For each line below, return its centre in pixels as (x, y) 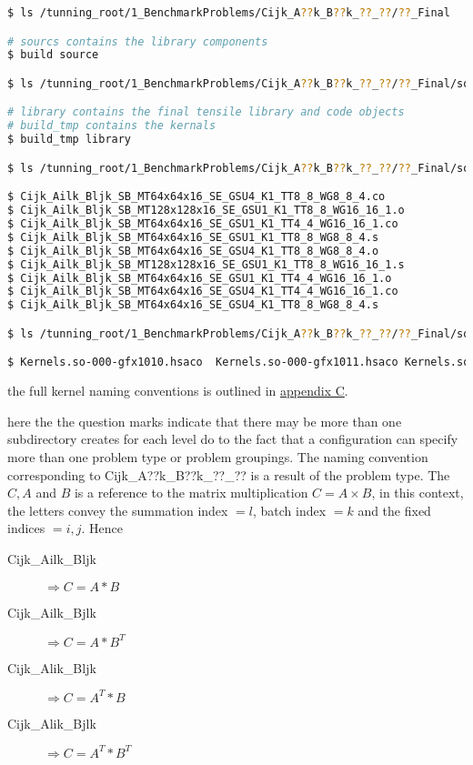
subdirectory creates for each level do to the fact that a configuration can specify (233, 439)
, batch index (289, 510)
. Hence (102, 528)
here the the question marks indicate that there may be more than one (205, 421)
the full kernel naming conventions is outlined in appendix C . (178, 391)
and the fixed (394, 510)
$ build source (53, 55)
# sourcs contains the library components (138, 41)
